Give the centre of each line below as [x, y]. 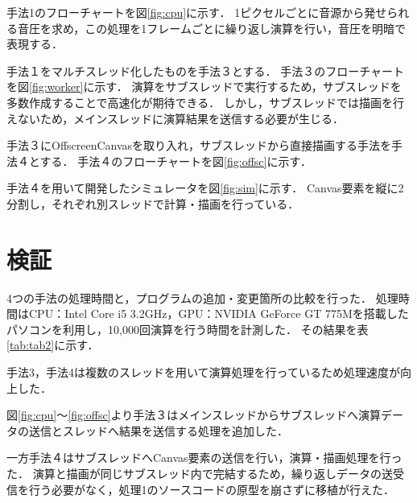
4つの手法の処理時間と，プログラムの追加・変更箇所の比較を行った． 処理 [202, 297]
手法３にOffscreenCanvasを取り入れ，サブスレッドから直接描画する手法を [199, 145]
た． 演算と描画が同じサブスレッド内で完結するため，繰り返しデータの [194, 473]
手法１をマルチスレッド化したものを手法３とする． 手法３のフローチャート [206, 70]
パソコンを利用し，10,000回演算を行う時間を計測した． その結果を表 [188, 329]
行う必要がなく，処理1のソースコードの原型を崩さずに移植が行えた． [211, 489]
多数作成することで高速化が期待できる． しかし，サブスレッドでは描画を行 [205, 102]
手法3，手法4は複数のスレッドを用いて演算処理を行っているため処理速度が [203, 372]
